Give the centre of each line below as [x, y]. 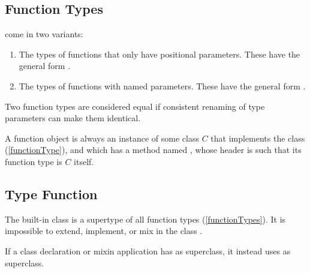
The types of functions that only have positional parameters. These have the [159, 54]
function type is [34, 161]
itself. [84, 161]
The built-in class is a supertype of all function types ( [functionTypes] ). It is [145, 219]
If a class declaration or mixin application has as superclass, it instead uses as [148, 250]
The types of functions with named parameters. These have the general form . [162, 85]
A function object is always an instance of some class [102, 138]
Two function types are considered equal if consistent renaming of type [135, 106]
